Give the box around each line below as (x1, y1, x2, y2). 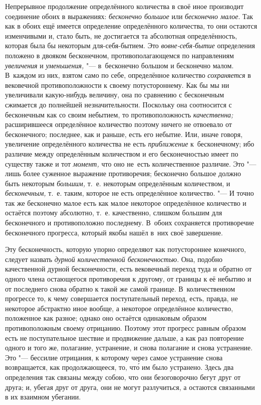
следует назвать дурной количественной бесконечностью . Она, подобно (5, 253, 222, 264)
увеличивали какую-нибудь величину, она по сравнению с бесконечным (5, 89, 224, 100)
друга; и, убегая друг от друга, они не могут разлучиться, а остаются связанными (5, 381, 255, 392)
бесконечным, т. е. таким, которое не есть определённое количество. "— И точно (5, 188, 254, 198)
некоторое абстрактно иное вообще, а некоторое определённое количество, (5, 303, 233, 313)
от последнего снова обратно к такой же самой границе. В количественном (5, 283, 235, 294)
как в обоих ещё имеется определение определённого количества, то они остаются (5, 21, 257, 31)
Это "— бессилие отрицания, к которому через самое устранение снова (5, 352, 223, 362)
